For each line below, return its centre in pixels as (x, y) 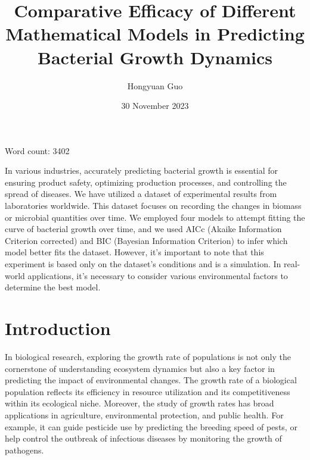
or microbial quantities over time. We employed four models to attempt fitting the (155, 217)
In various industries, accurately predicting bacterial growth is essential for (142, 170)
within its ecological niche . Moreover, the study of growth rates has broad (139, 403)
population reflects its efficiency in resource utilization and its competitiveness (148, 391)
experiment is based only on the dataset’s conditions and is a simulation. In (143, 264)
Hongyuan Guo (155, 85)
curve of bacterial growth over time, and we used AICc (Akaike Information (143, 229)
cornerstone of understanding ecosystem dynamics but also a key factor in (140, 368)
